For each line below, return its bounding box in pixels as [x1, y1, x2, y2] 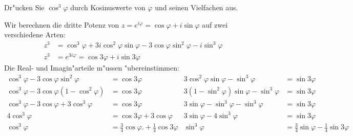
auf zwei [202, 19, 228, 30]
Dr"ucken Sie [4, 2, 45, 12]
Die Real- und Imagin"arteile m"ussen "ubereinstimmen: [4, 62, 179, 73]
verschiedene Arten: [4, 29, 66, 40]
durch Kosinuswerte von [70, 2, 146, 12]
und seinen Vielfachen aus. [155, 2, 238, 12]
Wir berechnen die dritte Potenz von [4, 19, 119, 30]
